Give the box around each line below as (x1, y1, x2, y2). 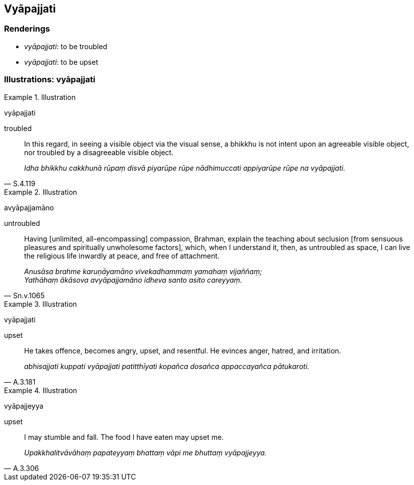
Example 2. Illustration (4, 187, 77, 196)
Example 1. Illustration (4, 92, 76, 101)
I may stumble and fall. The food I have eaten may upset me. (24, 432, 224, 441)
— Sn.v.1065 (4, 291, 45, 300)
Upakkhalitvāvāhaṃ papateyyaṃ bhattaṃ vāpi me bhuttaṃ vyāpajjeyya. (24, 448, 267, 457)
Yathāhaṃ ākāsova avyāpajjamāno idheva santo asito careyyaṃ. (24, 275, 242, 284)
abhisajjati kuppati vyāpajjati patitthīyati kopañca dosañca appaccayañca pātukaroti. (24, 361, 309, 371)
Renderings (4, 24, 50, 34)
